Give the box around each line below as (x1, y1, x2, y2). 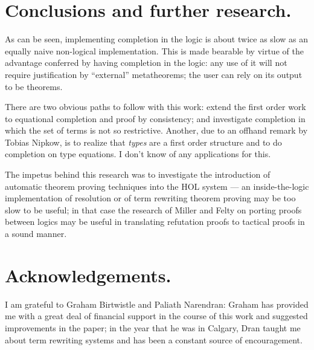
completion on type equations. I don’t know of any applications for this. (5, 147, 271, 160)
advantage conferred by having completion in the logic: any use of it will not (5, 56, 287, 69)
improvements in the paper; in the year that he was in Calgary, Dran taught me (5, 321, 301, 334)
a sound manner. (5, 227, 67, 240)
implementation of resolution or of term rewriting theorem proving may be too (5, 192, 296, 204)
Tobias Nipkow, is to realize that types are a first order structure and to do (5, 135, 282, 148)
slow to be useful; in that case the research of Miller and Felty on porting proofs (5, 203, 302, 216)
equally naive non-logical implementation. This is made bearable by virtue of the (5, 44, 304, 57)
